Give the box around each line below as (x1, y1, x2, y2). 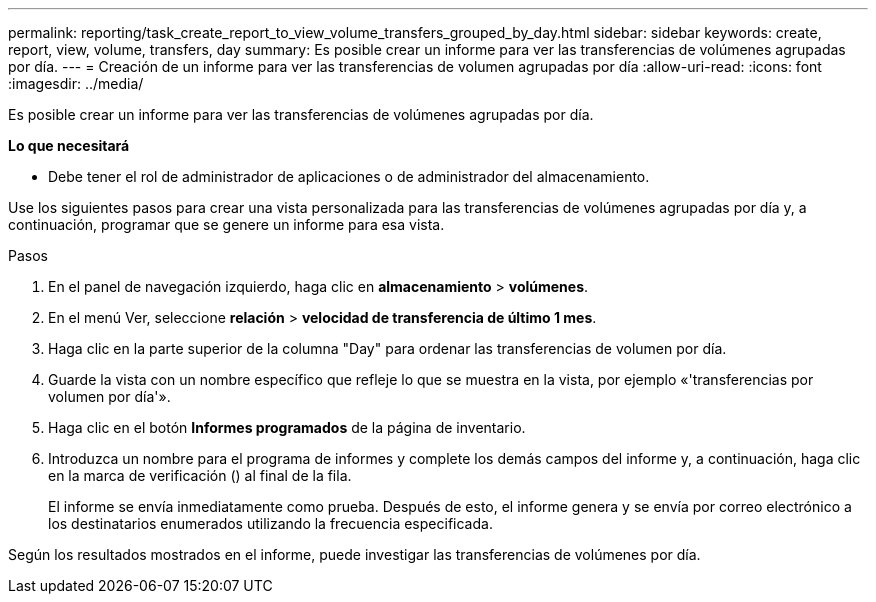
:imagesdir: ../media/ (8, 75, 144, 92)
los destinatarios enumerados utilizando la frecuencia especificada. (48, 515, 493, 532)
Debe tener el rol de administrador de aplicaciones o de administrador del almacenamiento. (48, 168, 650, 185)
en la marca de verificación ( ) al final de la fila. (48, 467, 352, 484)
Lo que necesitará (8, 137, 130, 154)
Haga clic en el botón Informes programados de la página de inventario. (48, 419, 526, 436)
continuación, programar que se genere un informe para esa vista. (8, 216, 445, 233)
